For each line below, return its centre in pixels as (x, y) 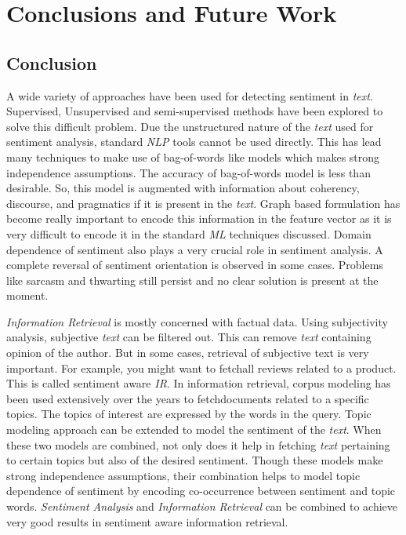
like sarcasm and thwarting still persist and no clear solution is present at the (192, 280)
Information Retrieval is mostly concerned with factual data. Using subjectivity (197, 321)
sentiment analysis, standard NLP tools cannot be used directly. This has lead (194, 142)
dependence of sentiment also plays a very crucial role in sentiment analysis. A (195, 249)
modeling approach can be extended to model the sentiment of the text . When (194, 429)
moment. (27, 295)
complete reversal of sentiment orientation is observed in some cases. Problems (195, 265)
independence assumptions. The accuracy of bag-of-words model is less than (188, 172)
